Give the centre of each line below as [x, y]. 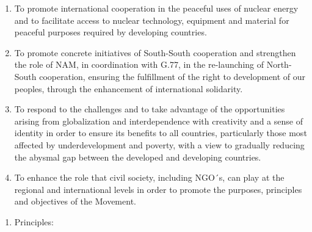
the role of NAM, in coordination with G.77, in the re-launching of [139, 64]
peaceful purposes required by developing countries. [111, 32]
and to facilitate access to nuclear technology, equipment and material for [152, 20]
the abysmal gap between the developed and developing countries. [138, 157]
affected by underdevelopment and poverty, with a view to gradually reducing [159, 144]
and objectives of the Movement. [75, 201]
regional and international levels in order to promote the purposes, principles [158, 189]
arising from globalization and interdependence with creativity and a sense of [158, 121]
